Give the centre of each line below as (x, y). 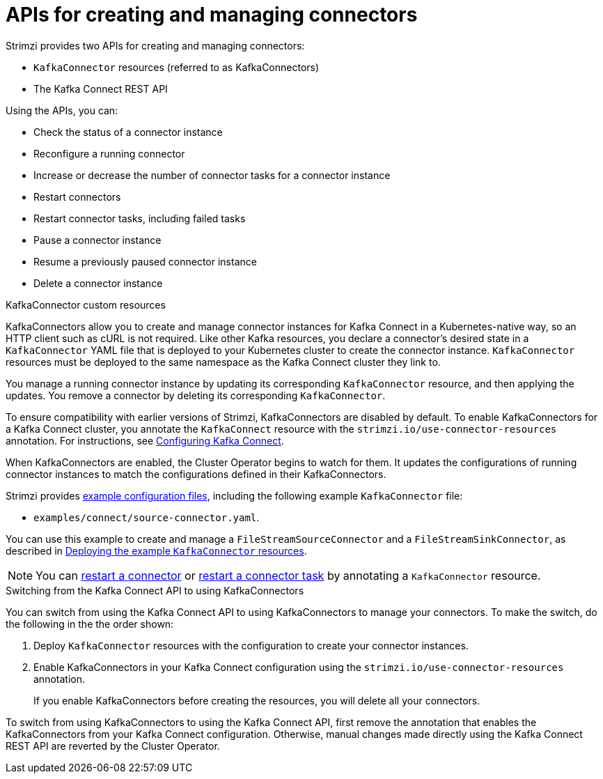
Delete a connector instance (98, 283)
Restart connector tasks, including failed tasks (140, 218)
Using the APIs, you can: (62, 110)
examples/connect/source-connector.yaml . (147, 517)
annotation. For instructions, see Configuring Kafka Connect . (145, 440)
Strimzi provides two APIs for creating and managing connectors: (155, 45)
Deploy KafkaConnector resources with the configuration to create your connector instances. (251, 645)
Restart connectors (77, 196)
